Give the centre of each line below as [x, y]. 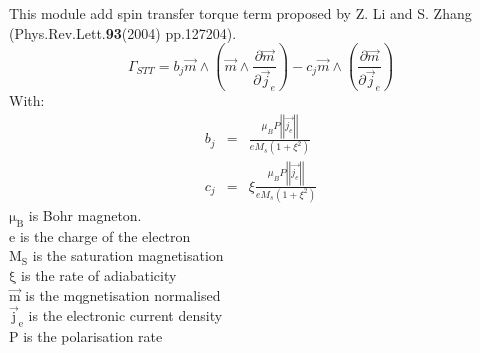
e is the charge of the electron [100, 235]
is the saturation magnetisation [128, 255]
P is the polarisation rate [86, 336]
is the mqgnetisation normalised [123, 294]
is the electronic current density [125, 315]
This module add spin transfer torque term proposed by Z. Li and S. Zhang [240, 13]
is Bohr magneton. [85, 215]
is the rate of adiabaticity [99, 275]
